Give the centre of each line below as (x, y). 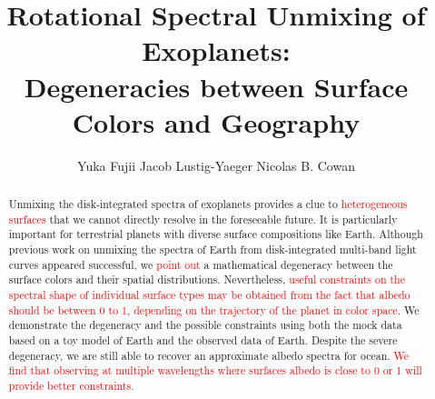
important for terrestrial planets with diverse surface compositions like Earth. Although (216, 234)
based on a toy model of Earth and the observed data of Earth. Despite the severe (203, 339)
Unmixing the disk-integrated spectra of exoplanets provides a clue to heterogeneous (208, 204)
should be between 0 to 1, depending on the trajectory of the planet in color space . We (214, 309)
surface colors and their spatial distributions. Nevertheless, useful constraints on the (207, 279)
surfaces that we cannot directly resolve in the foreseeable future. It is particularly (203, 219)
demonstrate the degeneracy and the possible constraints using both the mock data (205, 325)
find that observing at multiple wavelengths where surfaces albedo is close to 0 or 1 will (215, 370)
